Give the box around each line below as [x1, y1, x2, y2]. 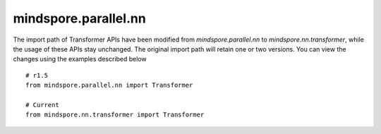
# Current [25, 101, 59, 109]
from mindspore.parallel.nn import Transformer [25, 81, 193, 90]
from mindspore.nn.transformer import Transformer [25, 111, 205, 119]
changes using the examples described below [13, 55, 147, 63]
